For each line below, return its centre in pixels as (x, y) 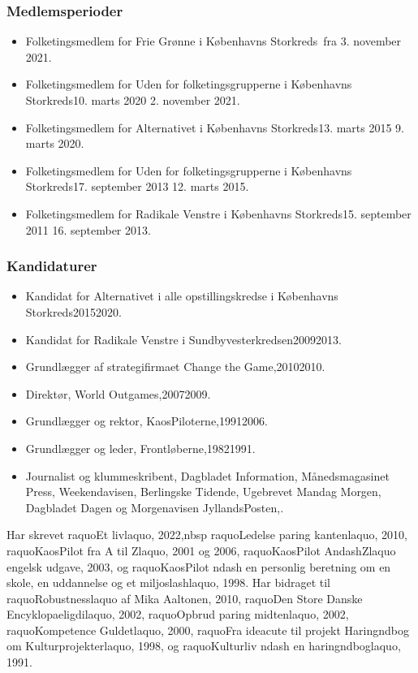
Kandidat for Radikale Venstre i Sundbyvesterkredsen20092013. (183, 339)
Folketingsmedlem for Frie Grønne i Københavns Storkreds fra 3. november (213, 41)
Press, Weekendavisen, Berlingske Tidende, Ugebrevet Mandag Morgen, (203, 492)
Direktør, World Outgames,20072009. (118, 393)
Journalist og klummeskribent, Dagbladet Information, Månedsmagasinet (207, 475)
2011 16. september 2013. (88, 229)
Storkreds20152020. (73, 311)
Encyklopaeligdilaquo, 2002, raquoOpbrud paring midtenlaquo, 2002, (178, 614)
